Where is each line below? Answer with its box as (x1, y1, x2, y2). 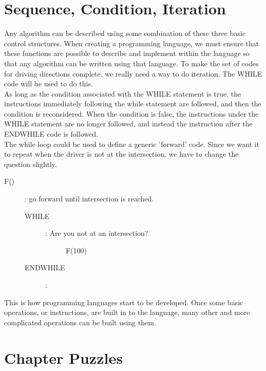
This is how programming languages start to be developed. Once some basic (4, 296, 243, 307)
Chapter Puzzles (4, 347, 123, 368)
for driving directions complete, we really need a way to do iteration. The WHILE (4, 68, 262, 79)
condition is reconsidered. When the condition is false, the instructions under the (4, 108, 259, 119)
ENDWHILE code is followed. (4, 128, 98, 139)
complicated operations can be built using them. (4, 317, 156, 327)
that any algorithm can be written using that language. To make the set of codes (4, 58, 259, 68)
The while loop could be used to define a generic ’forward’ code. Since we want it (4, 138, 260, 149)
